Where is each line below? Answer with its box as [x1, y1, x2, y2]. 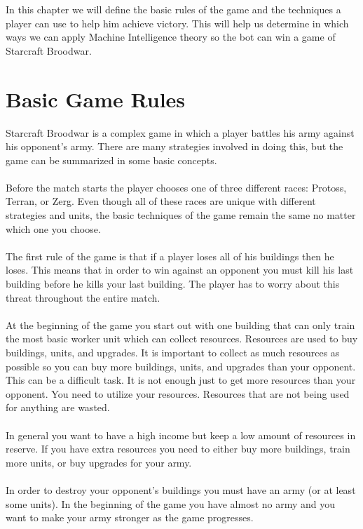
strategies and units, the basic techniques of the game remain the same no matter [6, 208, 356, 222]
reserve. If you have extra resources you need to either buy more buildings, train [6, 441, 350, 456]
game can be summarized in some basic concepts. [6, 152, 217, 167]
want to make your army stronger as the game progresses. [6, 510, 254, 525]
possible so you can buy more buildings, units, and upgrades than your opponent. [6, 359, 356, 373]
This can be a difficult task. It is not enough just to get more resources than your [6, 373, 356, 387]
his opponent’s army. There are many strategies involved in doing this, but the [6, 139, 343, 154]
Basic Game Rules [6, 84, 186, 113]
